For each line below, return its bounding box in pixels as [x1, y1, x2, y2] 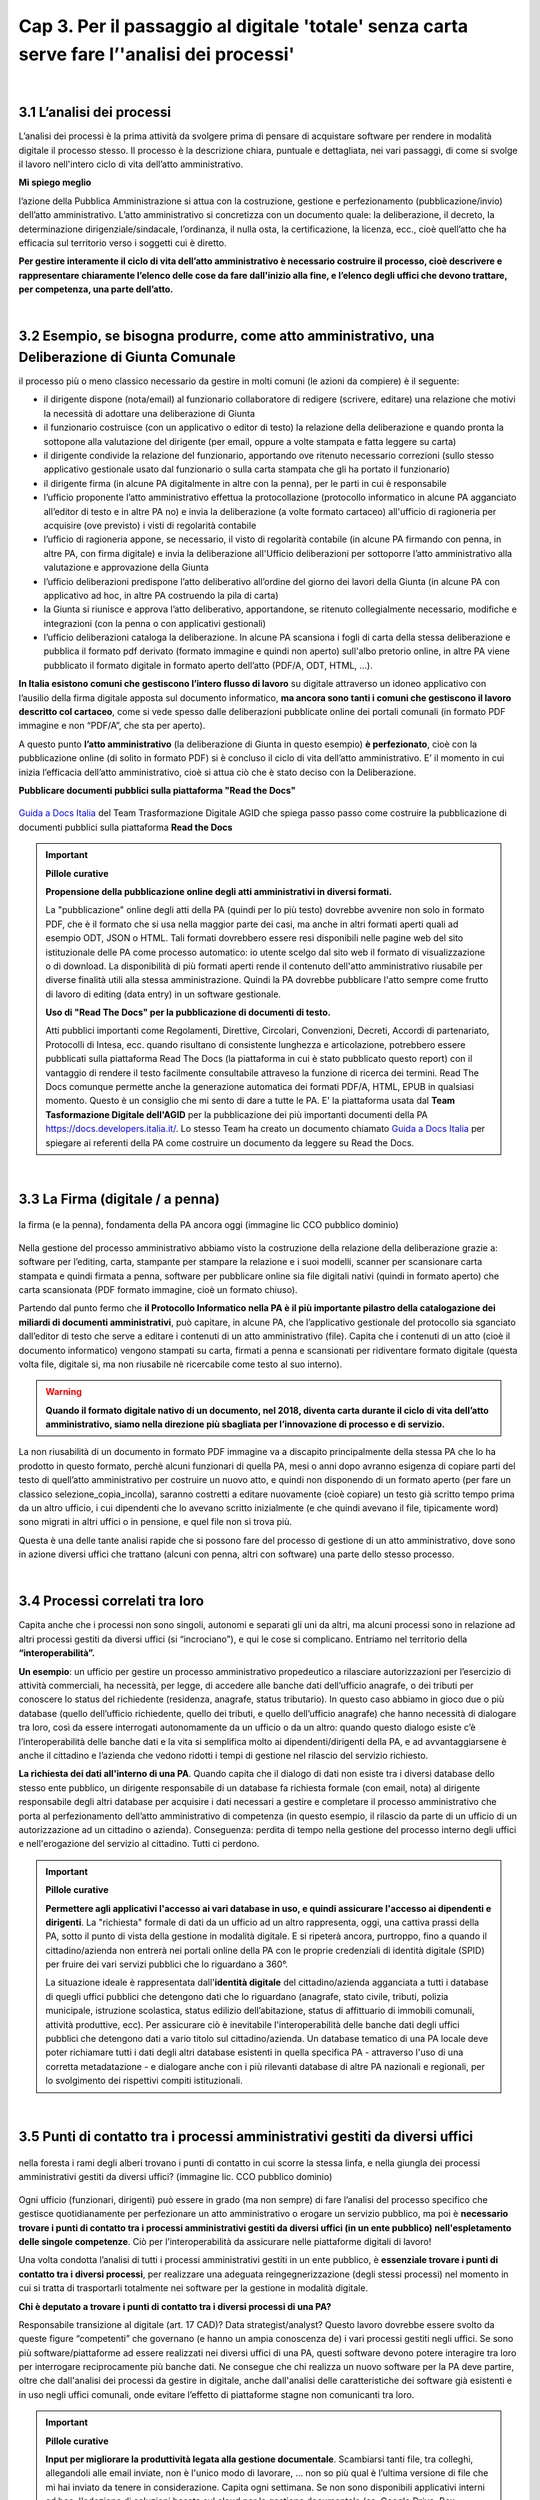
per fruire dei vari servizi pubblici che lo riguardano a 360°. [45, 1958, 289, 1970]
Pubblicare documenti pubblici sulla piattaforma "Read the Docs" [18, 784, 297, 796]
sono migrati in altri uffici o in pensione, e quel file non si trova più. [18, 1516, 293, 1528]
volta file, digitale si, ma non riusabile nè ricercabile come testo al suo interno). [18, 1358, 343, 1370]
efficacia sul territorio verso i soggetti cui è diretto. [18, 236, 227, 249]
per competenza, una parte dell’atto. [18, 283, 174, 295]
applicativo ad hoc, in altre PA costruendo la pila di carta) [43, 589, 279, 601]
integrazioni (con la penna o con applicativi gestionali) [43, 617, 267, 629]
